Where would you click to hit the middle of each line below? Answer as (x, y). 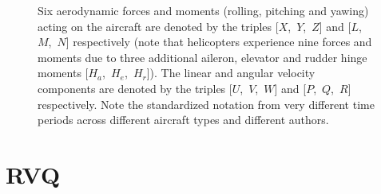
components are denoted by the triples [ (135, 88)
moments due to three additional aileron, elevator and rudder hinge (202, 57)
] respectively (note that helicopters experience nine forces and (219, 42)
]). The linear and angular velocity (231, 73)
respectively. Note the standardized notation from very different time (206, 104)
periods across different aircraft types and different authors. (183, 120)
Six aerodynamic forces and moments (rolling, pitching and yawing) (203, 10)
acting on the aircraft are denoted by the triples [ (158, 26)
